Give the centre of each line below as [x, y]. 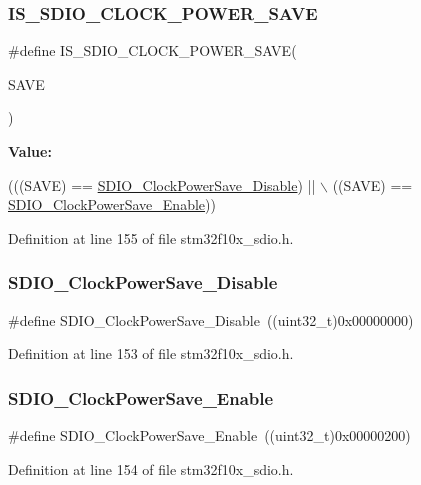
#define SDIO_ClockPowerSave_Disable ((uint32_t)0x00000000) [211, 319]
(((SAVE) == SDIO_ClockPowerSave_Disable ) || [162, 184]
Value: [30, 151]
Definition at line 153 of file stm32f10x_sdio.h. [151, 353]
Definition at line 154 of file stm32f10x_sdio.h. [151, 468]
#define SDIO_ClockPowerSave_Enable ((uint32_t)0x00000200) [209, 435]
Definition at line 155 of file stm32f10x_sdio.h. [151, 237]
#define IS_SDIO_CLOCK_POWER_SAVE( [152, 50]
